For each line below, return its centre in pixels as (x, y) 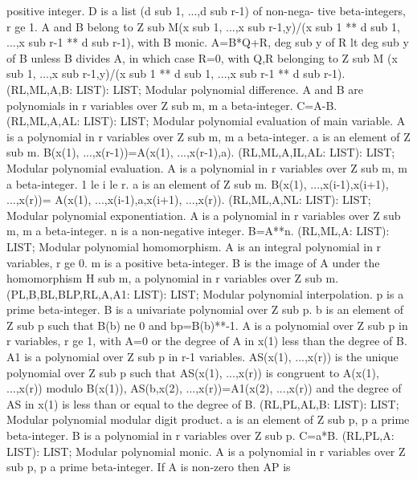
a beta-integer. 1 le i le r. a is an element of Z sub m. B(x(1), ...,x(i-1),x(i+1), (198, 183)
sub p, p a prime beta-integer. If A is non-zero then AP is (149, 467)
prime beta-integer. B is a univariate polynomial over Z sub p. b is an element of (205, 309)
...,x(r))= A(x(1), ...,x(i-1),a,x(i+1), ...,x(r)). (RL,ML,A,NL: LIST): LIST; (189, 199)
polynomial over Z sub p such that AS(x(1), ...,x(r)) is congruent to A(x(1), (193, 372)
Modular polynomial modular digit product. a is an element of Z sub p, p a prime (208, 419)
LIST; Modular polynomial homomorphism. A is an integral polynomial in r (194, 246)
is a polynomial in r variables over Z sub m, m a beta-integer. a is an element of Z (208, 136)
